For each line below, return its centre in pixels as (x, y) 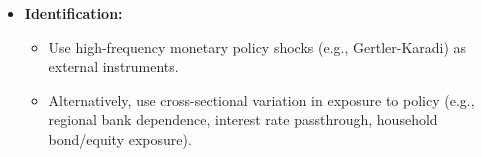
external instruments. (113, 66)
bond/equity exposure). (120, 138)
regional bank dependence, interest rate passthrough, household (243, 119)
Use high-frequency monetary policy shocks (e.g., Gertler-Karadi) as (257, 46)
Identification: (73, 13)
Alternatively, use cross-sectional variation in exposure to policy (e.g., (261, 99)
